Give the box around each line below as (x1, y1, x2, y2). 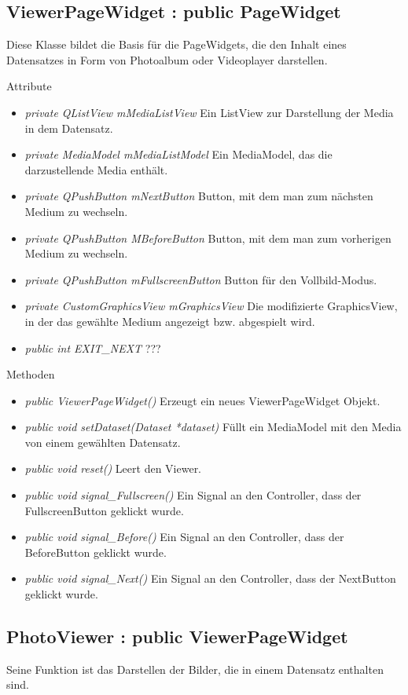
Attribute (6, 78, 52, 94)
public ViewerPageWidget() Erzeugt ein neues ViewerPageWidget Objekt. (24, 392, 380, 408)
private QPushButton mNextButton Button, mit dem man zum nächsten (24, 188, 373, 204)
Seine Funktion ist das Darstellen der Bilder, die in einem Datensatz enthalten (6, 660, 384, 677)
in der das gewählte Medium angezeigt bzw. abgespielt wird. (24, 313, 315, 329)
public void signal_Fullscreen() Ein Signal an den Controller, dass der (24, 487, 362, 503)
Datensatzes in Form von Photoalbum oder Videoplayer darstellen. (6, 51, 328, 68)
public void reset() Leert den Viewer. (24, 460, 202, 477)
